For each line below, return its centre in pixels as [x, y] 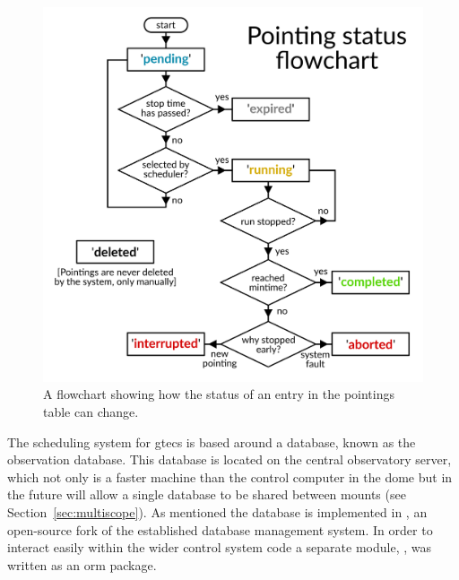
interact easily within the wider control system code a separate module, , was [219, 547]
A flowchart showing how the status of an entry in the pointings [219, 394]
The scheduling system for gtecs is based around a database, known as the [212, 441]
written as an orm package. [82, 564]
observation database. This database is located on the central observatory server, [229, 459]
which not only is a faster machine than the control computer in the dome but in [230, 476]
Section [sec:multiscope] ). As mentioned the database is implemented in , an [217, 511]
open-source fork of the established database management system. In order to [220, 529]
